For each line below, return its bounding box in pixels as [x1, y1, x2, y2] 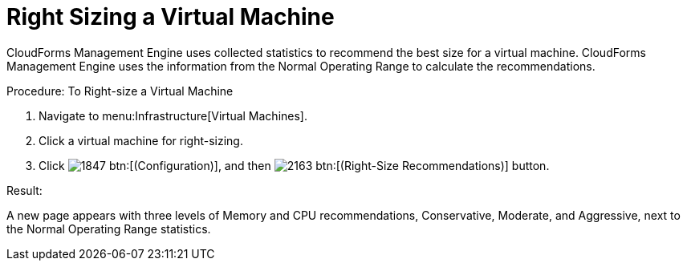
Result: [6, 183, 43, 197]
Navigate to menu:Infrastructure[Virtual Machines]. [39, 108, 307, 123]
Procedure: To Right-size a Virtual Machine [6, 83, 234, 98]
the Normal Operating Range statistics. [6, 221, 211, 236]
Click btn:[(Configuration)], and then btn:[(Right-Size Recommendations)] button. [39, 158, 550, 172]
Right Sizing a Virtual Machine [6, 3, 335, 30]
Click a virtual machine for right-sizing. [39, 133, 243, 148]
